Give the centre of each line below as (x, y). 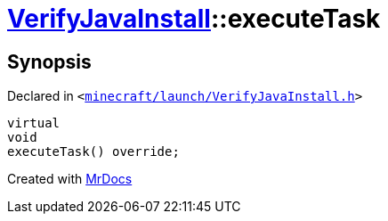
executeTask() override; (93, 152)
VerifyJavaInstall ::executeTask (194, 19)
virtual (34, 123)
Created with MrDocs (70, 179)
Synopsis (49, 61)
